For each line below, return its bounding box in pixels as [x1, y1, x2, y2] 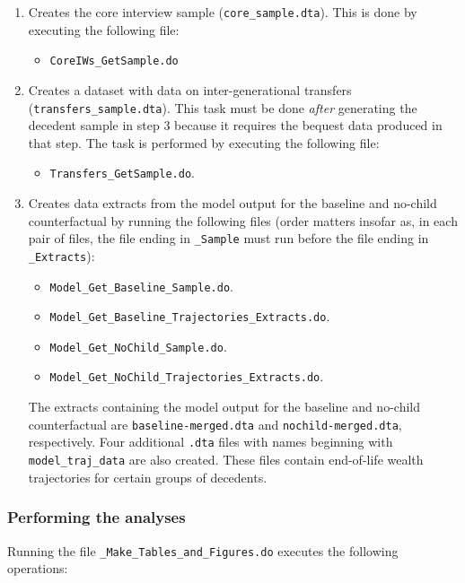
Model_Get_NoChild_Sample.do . [49, 336, 227, 355]
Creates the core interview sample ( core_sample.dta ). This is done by [28, 3, 417, 21]
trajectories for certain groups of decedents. [28, 467, 268, 486]
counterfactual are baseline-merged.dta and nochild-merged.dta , [28, 414, 402, 433]
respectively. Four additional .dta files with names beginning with [28, 432, 393, 451]
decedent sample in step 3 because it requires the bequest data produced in [28, 116, 443, 135]
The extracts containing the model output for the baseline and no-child [28, 397, 420, 416]
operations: [7, 559, 68, 578]
